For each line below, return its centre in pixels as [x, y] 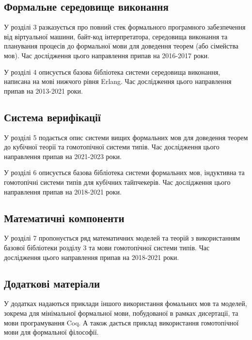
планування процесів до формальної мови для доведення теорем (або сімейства [121, 46]
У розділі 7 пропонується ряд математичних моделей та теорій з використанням [122, 238]
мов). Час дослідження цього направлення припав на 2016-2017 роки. [107, 55]
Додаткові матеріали [52, 283]
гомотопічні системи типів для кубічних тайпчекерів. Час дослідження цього [117, 182]
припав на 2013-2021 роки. [43, 90]
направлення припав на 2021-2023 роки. [63, 156]
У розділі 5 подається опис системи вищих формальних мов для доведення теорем [126, 137]
